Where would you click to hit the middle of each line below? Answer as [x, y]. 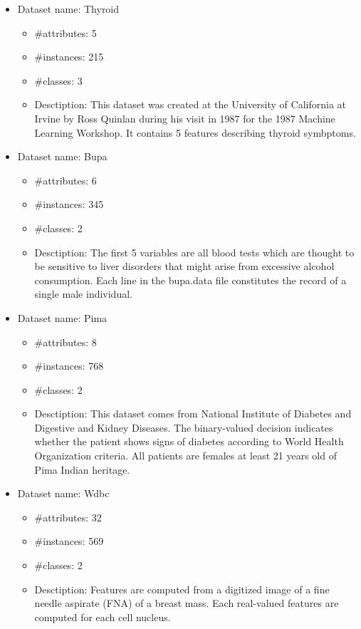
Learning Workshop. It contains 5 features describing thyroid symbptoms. [195, 132]
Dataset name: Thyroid [68, 9]
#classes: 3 [58, 80]
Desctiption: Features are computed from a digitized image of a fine [182, 589]
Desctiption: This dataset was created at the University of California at [190, 104]
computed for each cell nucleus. [103, 617]
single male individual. [83, 294]
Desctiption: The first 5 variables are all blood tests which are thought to [194, 252]
